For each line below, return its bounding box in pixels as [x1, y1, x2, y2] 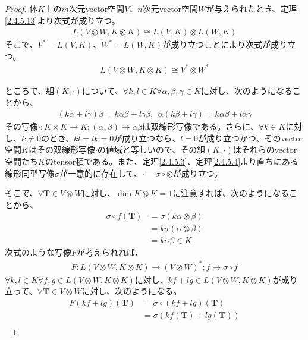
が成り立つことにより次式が [162, 38, 271, 51]
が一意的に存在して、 [59, 166, 142, 179]
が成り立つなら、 [114, 131, 181, 144]
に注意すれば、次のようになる [172, 187, 290, 199]
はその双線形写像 [28, 143, 95, 156]
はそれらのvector [232, 143, 297, 156]
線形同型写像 [5, 166, 55, 179]
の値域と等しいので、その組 [97, 143, 206, 156]
